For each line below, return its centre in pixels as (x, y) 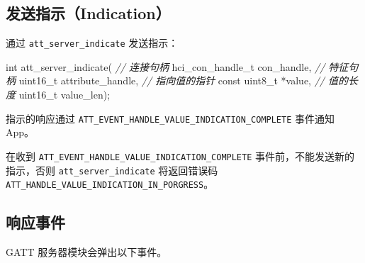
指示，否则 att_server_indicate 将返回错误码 (112, 170)
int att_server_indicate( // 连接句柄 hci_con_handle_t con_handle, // (165, 66)
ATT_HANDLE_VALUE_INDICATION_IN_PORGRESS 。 (110, 184)
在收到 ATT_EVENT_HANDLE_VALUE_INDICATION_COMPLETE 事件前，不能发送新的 (180, 156)
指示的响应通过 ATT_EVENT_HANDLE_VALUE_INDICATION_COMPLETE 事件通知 (170, 118)
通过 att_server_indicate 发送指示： (92, 43)
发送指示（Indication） (88, 13)
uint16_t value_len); (64, 95)
